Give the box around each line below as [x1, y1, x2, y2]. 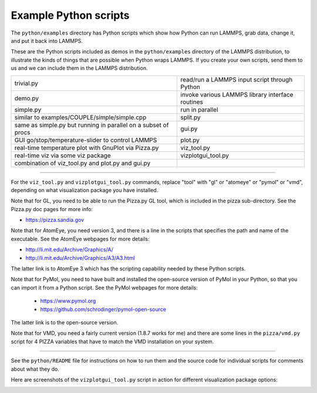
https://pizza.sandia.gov [25, 216, 85, 223]
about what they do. [11, 365, 60, 372]
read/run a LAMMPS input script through [180, 75, 293, 83]
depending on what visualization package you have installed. [11, 187, 158, 194]
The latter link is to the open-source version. [11, 319, 119, 326]
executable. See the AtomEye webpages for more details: [11, 235, 150, 242]
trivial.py [14, 79, 38, 87]
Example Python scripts [11, 9, 130, 22]
